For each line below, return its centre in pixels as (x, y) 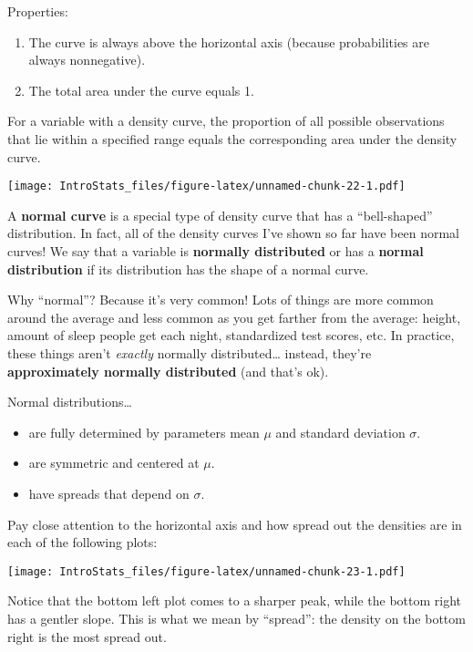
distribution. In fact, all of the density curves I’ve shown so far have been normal (233, 233)
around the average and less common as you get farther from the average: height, (234, 317)
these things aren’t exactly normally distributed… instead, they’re (190, 352)
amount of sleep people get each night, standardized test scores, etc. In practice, (231, 335)
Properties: (38, 11)
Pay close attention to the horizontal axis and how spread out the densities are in (235, 524)
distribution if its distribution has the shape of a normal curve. (188, 269)
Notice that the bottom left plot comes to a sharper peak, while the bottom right (235, 600)
